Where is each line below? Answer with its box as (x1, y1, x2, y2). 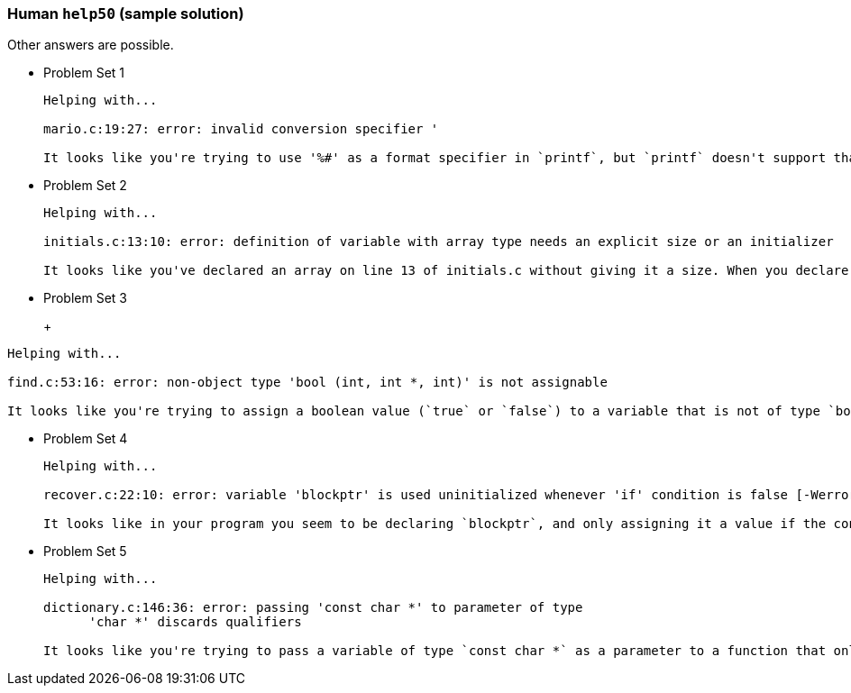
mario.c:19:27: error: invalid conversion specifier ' (43, 122, 439, 137)
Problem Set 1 (43, 65, 125, 81)
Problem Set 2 (43, 178, 127, 194)
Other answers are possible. (7, 37, 174, 53)
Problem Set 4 (43, 431, 128, 447)
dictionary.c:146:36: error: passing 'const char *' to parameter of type (43, 600, 583, 615)
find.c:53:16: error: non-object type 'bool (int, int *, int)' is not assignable (7, 375, 608, 390)
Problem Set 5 (43, 543, 127, 560)
